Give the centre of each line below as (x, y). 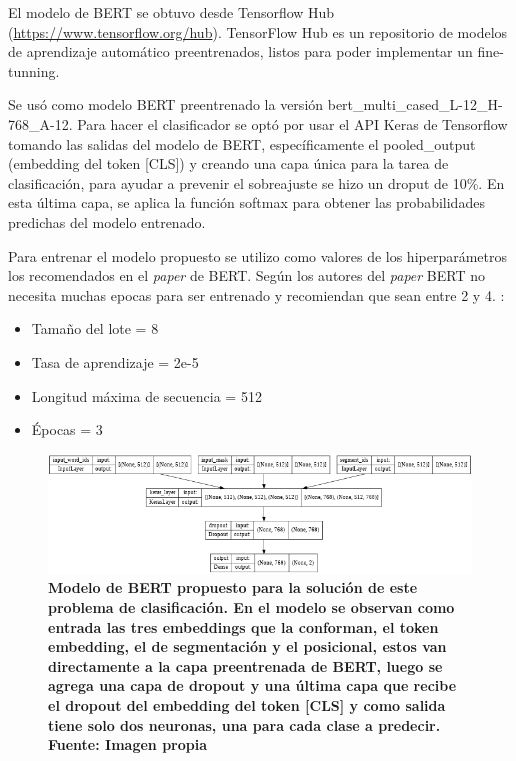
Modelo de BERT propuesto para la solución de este (233, 587)
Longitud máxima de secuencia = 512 (146, 395)
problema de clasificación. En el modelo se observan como (251, 607)
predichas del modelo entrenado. (107, 221)
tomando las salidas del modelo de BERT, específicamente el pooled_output (242, 143)
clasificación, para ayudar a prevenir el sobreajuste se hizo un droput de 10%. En (256, 182)
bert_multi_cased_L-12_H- (415, 104)
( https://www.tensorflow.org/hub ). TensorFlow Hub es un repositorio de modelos (258, 31)
